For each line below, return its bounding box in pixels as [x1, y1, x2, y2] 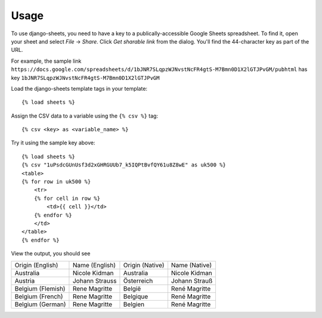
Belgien [123, 300, 145, 308]
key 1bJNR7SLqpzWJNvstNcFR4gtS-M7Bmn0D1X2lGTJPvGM [11, 74, 160, 81]
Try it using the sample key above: [11, 139, 95, 146]
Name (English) [72, 261, 116, 269]
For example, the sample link [11, 57, 82, 64]
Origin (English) [14, 261, 58, 269]
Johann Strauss [72, 276, 117, 285]
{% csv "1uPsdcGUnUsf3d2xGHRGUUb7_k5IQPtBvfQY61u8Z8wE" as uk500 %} [21, 162, 226, 168]
